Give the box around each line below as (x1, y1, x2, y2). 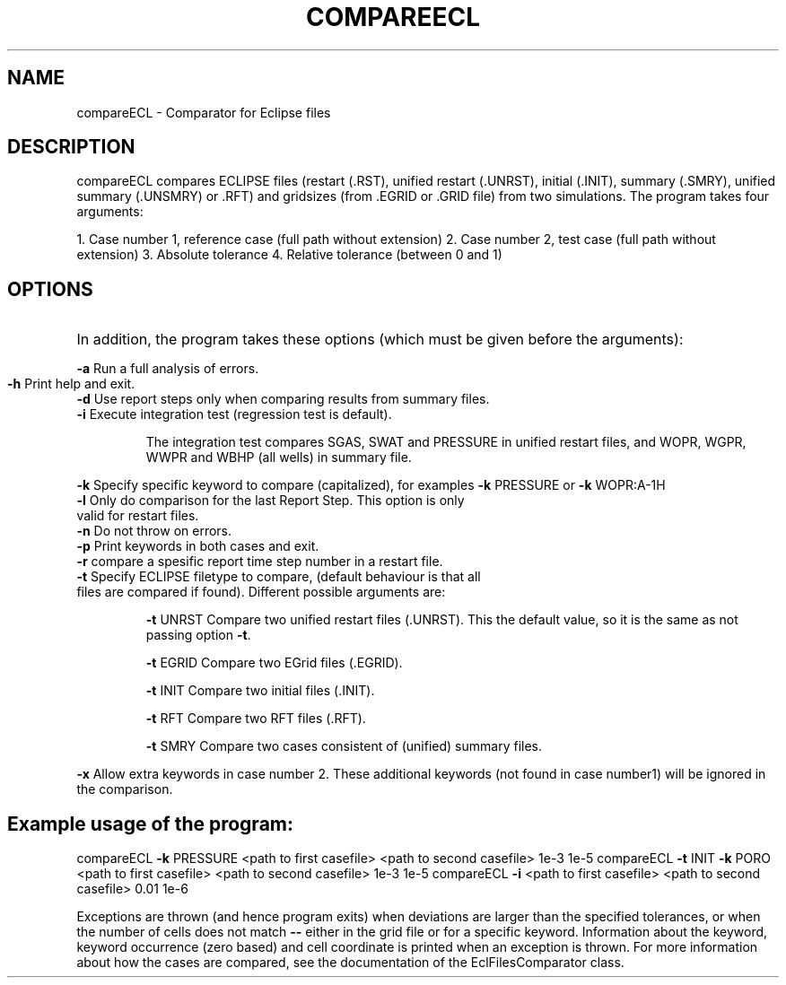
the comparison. (76, 781, 173, 798)
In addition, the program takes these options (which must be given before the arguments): (76, 330, 684, 349)
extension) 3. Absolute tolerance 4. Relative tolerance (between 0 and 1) (76, 247, 502, 263)
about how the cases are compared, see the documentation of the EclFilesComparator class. (76, 954, 624, 971)
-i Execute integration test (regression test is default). (76, 406, 392, 423)
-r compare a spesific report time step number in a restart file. (76, 554, 443, 570)
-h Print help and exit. (7, 376, 135, 392)
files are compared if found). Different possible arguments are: (76, 584, 446, 600)
